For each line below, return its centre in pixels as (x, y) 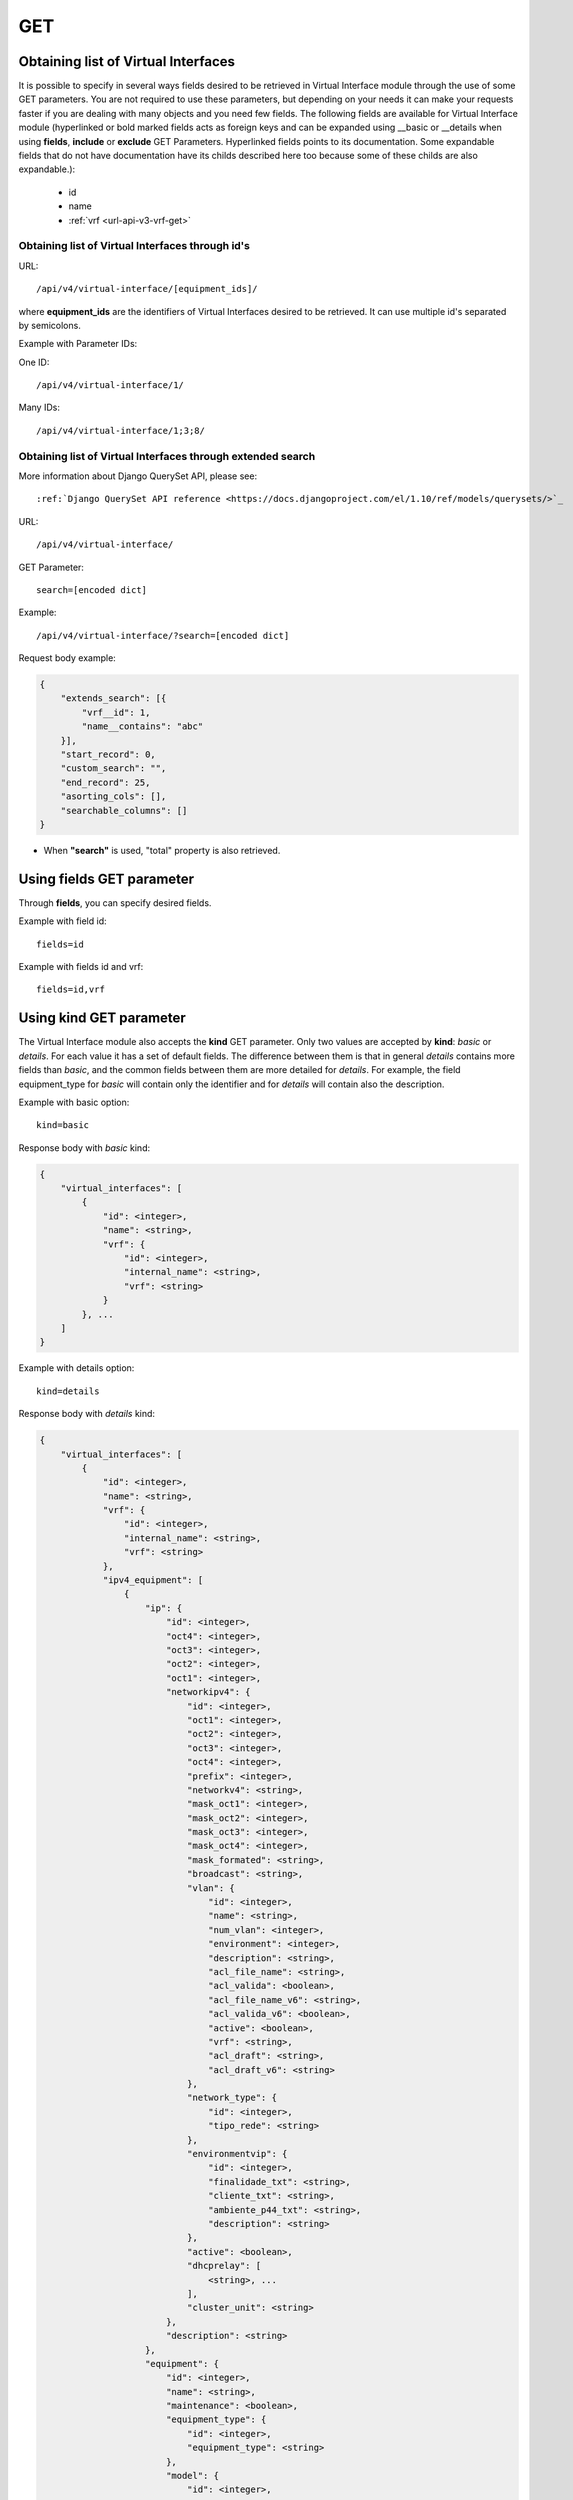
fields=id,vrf (70, 989)
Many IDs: (39, 407)
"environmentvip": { (237, 2154)
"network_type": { (231, 2098)
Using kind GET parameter (102, 1018)
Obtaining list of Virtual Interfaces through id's (134, 246)
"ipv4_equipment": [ (153, 1580)
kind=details (68, 1391)
